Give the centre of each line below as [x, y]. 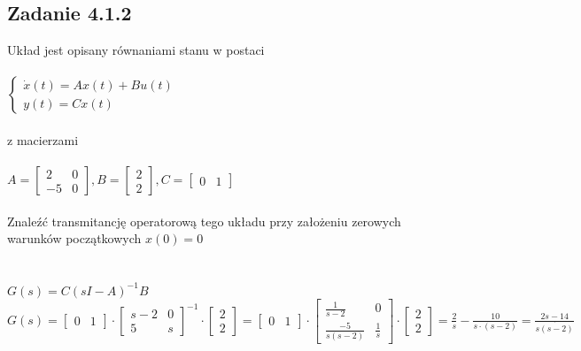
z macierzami [43, 139]
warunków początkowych [74, 238]
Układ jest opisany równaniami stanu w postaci [136, 50]
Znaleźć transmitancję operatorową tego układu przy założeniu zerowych [204, 221]
